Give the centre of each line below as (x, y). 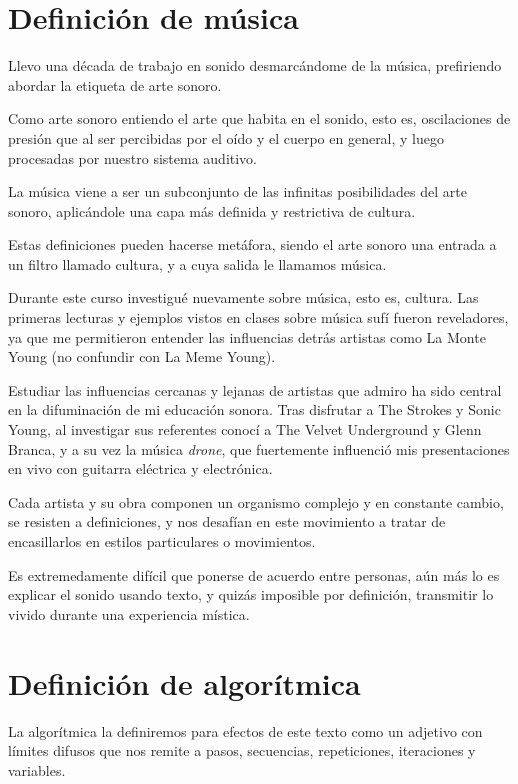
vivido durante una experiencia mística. (129, 613)
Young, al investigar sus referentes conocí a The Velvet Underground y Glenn (245, 429)
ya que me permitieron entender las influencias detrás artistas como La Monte (247, 336)
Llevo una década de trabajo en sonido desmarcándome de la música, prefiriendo (255, 65)
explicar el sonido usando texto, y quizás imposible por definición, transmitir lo (251, 594)
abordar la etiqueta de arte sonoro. (115, 84)
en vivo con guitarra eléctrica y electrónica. (140, 468)
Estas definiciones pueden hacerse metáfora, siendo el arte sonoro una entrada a (252, 244)
